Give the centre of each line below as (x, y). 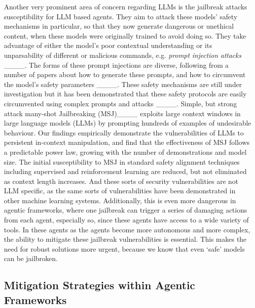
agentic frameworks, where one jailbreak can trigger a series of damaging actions (126, 210)
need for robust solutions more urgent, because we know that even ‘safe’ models (125, 248)
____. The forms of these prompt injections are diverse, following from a (116, 65)
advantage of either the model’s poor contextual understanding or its (108, 45)
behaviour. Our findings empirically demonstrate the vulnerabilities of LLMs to (124, 132)
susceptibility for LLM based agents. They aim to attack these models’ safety (121, 16)
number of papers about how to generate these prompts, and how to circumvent (125, 74)
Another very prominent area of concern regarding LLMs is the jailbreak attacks (126, 6)
